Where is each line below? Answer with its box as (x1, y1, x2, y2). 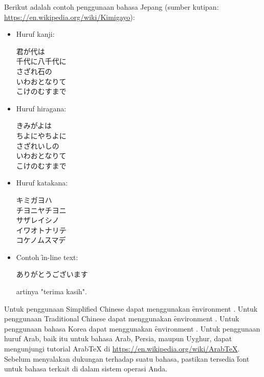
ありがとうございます (16, 269, 88, 279)
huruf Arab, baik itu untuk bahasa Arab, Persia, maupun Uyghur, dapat (4, 333, 232, 344)
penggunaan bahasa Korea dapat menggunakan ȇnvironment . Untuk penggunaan (4, 323, 260, 334)
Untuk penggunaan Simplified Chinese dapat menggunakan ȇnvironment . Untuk (4, 303, 258, 314)
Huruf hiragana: (16, 103, 67, 113)
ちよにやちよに (16, 130, 67, 140)
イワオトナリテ (16, 224, 67, 235)
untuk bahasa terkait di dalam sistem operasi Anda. (4, 363, 167, 374)
